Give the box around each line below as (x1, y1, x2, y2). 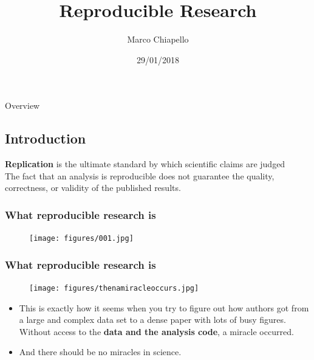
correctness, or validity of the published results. (5, 181, 181, 194)
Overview (5, 99, 40, 112)
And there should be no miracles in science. (19, 345, 182, 358)
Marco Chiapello (127, 33, 189, 46)
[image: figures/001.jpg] (29, 234, 134, 243)
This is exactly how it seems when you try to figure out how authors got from (19, 301, 309, 314)
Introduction (5, 129, 86, 148)
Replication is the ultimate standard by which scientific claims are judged (5, 157, 285, 170)
